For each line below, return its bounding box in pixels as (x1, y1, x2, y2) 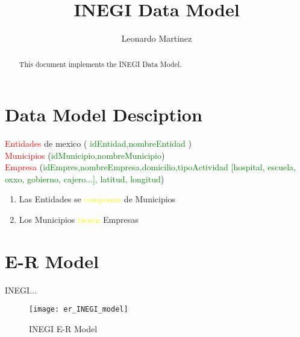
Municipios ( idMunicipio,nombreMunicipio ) (5, 149, 165, 161)
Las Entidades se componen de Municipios (19, 193, 176, 205)
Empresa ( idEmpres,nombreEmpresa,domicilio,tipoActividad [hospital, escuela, (5, 161, 296, 173)
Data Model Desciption (5, 102, 202, 127)
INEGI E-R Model (29, 323, 98, 335)
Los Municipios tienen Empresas (19, 213, 139, 226)
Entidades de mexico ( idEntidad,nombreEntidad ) (5, 137, 192, 150)
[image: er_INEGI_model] (29, 305, 128, 314)
